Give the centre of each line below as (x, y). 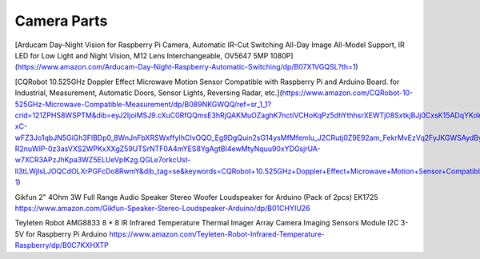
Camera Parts (61, 21)
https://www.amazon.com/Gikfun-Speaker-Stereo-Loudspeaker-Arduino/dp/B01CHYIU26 (163, 209)
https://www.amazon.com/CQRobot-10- (348, 93)
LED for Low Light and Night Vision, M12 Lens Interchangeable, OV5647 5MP (142, 55)
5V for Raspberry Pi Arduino (61, 234)
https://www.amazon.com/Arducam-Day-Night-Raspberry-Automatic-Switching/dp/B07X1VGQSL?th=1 (186, 67)
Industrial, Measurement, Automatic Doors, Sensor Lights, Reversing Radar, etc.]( (149, 93)
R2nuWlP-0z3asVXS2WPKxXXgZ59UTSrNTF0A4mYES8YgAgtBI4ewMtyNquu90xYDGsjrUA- (168, 149)
